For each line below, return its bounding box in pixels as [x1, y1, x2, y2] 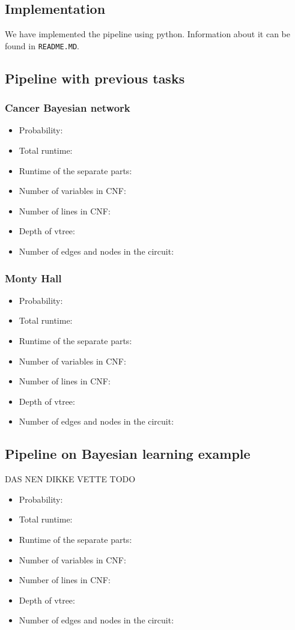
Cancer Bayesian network [5, 100, 130, 115]
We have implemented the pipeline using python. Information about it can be [5, 28, 290, 40]
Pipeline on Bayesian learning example [5, 444, 251, 463]
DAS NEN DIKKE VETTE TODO [5, 473, 136, 485]
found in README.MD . [5, 39, 79, 52]
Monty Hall [5, 270, 62, 285]
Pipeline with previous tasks [5, 68, 185, 87]
